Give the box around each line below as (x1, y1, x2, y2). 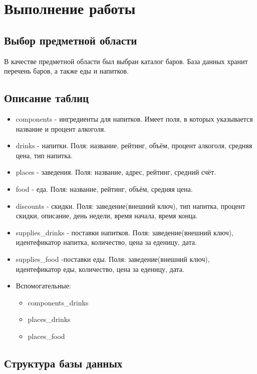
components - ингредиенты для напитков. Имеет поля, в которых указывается (16, 113, 253, 124)
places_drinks (28, 314, 71, 324)
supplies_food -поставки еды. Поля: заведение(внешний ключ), (16, 253, 210, 264)
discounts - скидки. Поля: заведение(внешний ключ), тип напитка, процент (16, 200, 245, 211)
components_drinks (28, 297, 89, 307)
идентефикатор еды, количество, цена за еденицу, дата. (16, 263, 184, 274)
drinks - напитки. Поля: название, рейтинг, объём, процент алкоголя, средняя (16, 140, 252, 151)
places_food (28, 330, 65, 341)
